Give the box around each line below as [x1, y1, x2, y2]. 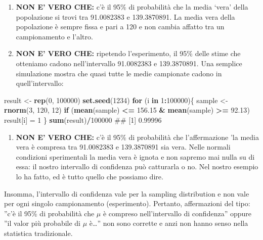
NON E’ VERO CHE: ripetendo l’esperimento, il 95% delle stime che [16, 48, 241, 59]
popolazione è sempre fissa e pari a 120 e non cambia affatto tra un [16, 21, 225, 32]
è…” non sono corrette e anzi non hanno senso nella [89, 218, 248, 228]
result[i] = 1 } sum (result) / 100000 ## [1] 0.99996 [4, 114, 162, 125]
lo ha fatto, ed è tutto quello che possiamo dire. [16, 171, 163, 181]
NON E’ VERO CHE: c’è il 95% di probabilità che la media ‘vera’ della [16, 2, 248, 12]
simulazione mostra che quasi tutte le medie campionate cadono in [16, 68, 222, 78]
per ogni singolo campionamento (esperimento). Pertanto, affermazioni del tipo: [4, 198, 250, 209]
